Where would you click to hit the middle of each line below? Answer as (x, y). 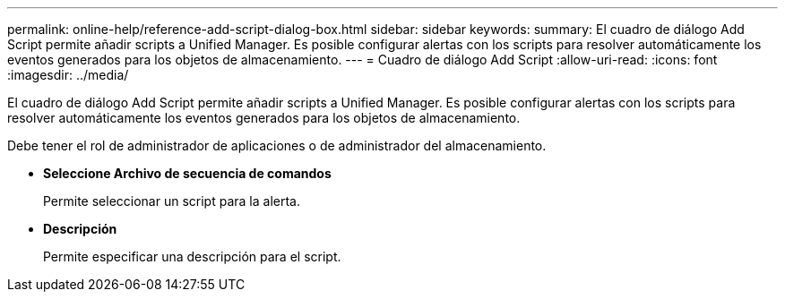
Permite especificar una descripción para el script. (192, 256)
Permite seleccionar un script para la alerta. (172, 201)
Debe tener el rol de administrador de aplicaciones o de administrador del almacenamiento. (277, 145)
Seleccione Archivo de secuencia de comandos (187, 173)
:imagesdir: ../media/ (68, 75)
